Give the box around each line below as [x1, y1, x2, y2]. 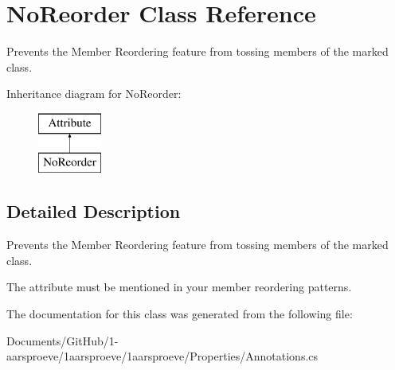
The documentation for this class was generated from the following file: [6, 306, 353, 322]
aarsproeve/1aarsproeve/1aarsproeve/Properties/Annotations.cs [6, 348, 319, 364]
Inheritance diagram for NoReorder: [6, 85, 182, 102]
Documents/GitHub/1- [6, 332, 119, 349]
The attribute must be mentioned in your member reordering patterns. [6, 278, 352, 295]
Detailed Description [6, 199, 181, 224]
